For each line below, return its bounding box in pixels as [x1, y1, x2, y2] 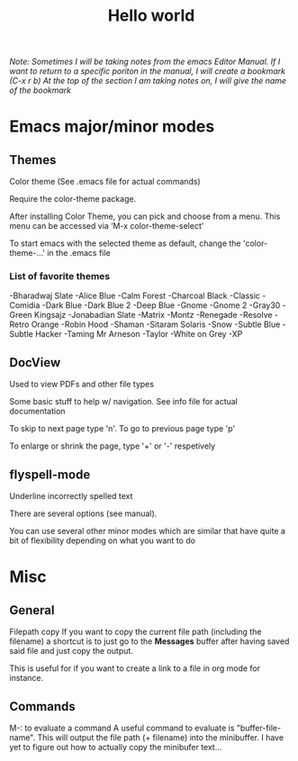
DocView [9, 355, 61, 370]
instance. [9, 673, 44, 684]
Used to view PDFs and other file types [9, 379, 155, 390]
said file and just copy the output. [9, 646, 133, 657]
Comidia [9, 300, 41, 311]
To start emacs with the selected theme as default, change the [9, 238, 241, 249]
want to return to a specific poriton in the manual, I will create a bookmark [9, 66, 286, 77]
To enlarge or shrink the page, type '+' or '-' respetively [9, 440, 216, 451]
